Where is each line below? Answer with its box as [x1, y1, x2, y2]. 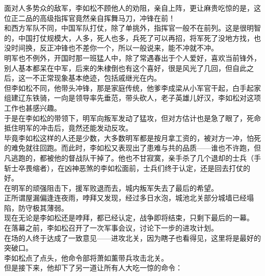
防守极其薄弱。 [18, 202, 68, 213]
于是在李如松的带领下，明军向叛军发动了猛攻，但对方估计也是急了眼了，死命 [4, 112, 261, 123]
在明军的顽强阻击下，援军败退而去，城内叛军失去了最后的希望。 [4, 182, 218, 193]
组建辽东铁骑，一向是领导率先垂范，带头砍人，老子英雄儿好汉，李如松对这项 [4, 92, 261, 103]
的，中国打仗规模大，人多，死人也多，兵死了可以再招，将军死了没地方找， [4, 32, 254, 43]
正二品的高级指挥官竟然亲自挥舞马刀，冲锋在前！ [11, 12, 175, 23]
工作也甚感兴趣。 [4, 102, 61, 113]
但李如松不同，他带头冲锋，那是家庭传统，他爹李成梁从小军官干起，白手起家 [4, 82, 261, 93]
